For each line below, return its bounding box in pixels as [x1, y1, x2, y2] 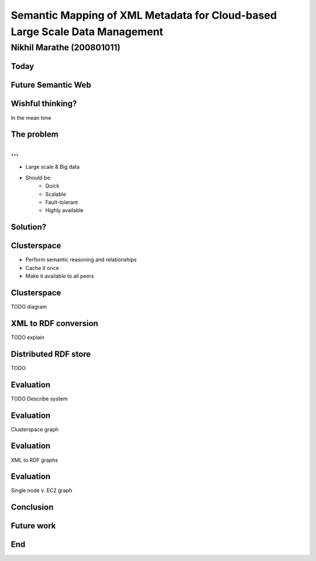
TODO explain [11, 334, 45, 341]
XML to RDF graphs [11, 456, 59, 463]
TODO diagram [11, 303, 47, 310]
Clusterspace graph [11, 425, 59, 432]
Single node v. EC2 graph [11, 487, 73, 494]
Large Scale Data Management [11, 25, 164, 38]
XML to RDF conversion [11, 318, 99, 328]
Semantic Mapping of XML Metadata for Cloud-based [11, 9, 277, 22]
